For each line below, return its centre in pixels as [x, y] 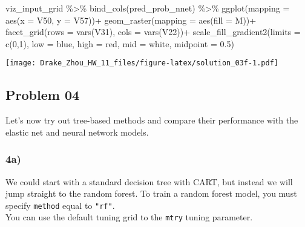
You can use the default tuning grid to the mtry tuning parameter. [129, 217]
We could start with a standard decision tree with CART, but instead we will [149, 181]
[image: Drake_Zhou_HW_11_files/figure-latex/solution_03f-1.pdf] [142, 63]
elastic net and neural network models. [77, 132]
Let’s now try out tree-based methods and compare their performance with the [152, 120]
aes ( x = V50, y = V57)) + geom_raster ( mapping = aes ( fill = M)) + [131, 20]
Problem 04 [43, 95]
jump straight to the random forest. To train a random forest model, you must [151, 193]
